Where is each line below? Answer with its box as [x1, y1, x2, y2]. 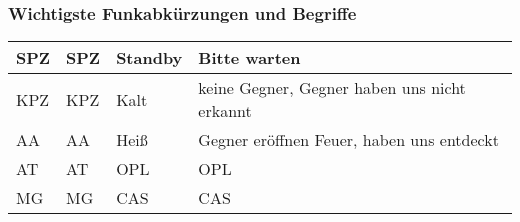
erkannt [198, 99, 252, 123]
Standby [116, 46, 183, 70]
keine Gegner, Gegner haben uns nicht [198, 76, 466, 100]
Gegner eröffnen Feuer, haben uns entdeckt [198, 128, 499, 152]
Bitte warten [198, 46, 301, 70]
